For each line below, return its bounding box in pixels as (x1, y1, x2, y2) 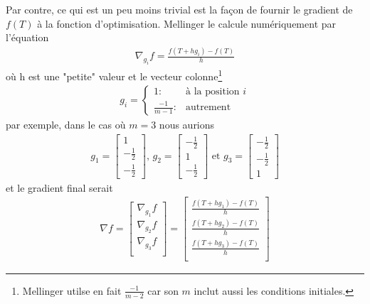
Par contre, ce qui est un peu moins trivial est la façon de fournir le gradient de (6, 2, 353, 16)
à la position (186, 87, 240, 97)
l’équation (6, 30, 49, 45)
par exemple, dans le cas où (6, 117, 126, 132)
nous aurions (159, 117, 215, 132)
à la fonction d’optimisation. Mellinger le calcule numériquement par (37, 16, 337, 31)
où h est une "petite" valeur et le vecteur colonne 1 (6, 66, 223, 83)
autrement (186, 102, 231, 112)
